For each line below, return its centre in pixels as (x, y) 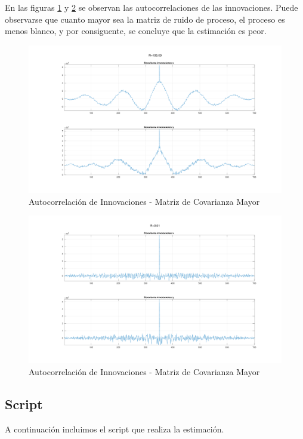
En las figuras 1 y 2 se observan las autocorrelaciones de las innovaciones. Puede (151, 7)
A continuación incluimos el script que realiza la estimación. (115, 429)
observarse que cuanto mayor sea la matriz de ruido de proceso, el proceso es (145, 19)
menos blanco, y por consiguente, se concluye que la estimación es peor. (136, 31)
